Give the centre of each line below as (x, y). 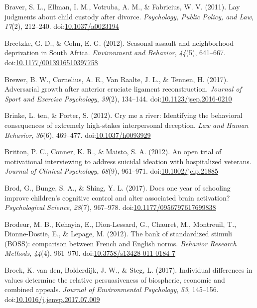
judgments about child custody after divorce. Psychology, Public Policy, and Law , (129, 16)
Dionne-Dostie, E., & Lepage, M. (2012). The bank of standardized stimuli (118, 234)
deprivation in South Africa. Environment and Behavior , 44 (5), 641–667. (115, 52)
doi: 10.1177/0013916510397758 (51, 62)
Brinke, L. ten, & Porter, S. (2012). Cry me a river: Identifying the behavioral (124, 115)
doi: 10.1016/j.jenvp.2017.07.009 (52, 299)
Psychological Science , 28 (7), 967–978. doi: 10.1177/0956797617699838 (110, 207)
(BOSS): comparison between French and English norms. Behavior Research (121, 243)
